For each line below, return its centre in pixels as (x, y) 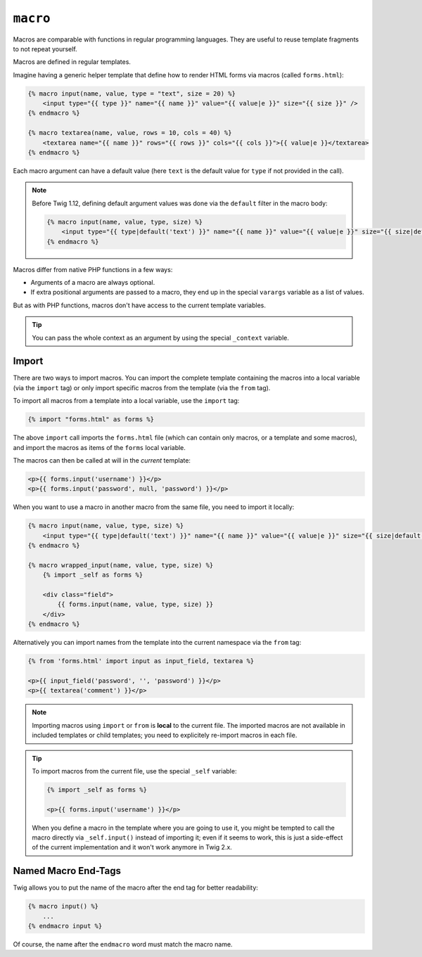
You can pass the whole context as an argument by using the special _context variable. (161, 338)
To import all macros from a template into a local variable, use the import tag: (126, 401)
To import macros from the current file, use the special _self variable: (134, 771)
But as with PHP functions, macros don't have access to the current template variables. (140, 305)
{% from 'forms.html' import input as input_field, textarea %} (141, 661)
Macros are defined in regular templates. (72, 62)
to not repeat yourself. (45, 49)
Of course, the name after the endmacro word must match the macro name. (123, 944)
